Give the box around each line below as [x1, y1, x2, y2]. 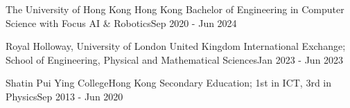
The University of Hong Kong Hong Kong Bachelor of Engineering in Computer [6, 2, 344, 16]
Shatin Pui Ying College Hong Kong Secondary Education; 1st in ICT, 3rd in [6, 75, 332, 90]
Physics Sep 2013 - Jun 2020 [6, 89, 123, 103]
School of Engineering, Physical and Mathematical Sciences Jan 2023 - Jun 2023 [6, 52, 344, 66]
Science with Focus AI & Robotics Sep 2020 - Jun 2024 [6, 15, 237, 30]
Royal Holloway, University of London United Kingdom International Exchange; [6, 39, 346, 53]
